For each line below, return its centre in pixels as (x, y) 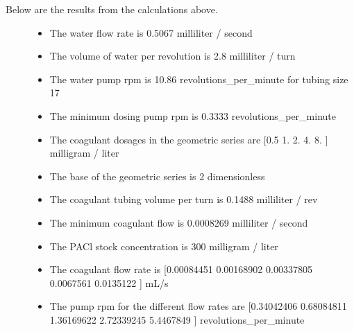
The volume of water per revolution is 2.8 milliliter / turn (172, 56)
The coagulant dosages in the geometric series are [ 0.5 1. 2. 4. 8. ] (189, 139)
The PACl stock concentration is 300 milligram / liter (164, 246)
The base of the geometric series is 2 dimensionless (157, 176)
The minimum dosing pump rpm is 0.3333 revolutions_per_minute (193, 115)
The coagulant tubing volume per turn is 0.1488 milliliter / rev (184, 199)
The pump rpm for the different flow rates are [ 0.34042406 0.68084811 (198, 306)
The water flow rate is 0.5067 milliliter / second (151, 32)
